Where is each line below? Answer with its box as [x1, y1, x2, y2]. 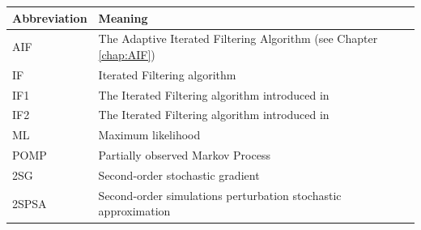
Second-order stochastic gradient [98, 167, 260, 183]
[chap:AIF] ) [98, 45, 155, 62]
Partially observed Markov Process [98, 147, 270, 164]
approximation [98, 202, 171, 219]
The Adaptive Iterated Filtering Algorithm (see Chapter [98, 30, 378, 47]
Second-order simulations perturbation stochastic [98, 186, 342, 203]
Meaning [98, 9, 148, 26]
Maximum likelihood [98, 126, 201, 143]
